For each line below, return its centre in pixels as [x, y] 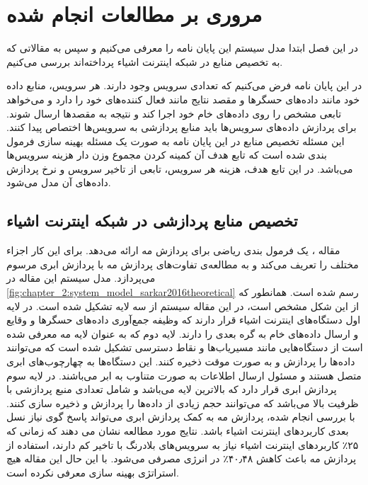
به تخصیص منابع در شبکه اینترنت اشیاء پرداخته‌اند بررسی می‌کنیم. [145, 61]
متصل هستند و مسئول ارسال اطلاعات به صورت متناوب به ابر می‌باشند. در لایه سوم [184, 375]
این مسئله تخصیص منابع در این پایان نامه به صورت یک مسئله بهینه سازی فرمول [176, 141]
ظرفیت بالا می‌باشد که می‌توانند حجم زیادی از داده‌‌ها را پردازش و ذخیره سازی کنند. [183, 403]
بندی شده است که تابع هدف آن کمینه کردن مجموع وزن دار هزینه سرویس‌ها [167, 155]
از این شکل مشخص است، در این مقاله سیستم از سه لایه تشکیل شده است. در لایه [183, 306]
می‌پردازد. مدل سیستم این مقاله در [81, 278]
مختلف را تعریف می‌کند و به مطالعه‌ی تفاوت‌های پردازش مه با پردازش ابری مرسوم [183, 264]
